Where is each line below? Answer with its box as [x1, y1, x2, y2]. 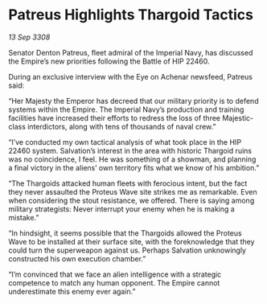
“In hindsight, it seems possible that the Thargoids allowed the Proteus [8, 228, 243, 238]
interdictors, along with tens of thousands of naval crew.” [27, 121, 216, 131]
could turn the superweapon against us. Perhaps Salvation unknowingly [8, 245, 247, 255]
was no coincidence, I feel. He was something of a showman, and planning [8, 154, 257, 164]
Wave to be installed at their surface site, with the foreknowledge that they [8, 236, 255, 246]
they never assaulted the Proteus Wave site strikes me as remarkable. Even [8, 187, 257, 196]
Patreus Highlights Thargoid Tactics [8, 6, 253, 24]
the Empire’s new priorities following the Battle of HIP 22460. [8, 56, 210, 66]
